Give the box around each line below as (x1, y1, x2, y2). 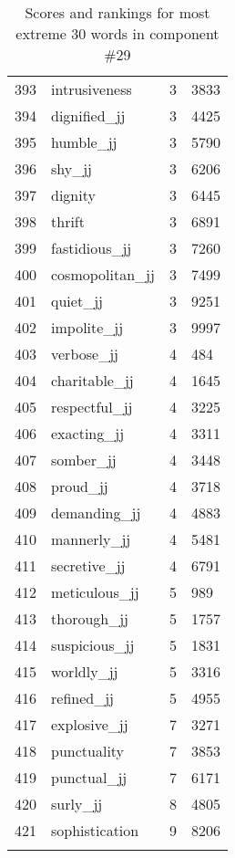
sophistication (51, 820, 139, 841)
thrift (51, 211, 85, 232)
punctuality (51, 740, 125, 761)
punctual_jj (51, 767, 128, 788)
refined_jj (51, 687, 114, 708)
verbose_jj (51, 343, 118, 364)
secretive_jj (51, 555, 126, 576)
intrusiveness (51, 78, 132, 99)
